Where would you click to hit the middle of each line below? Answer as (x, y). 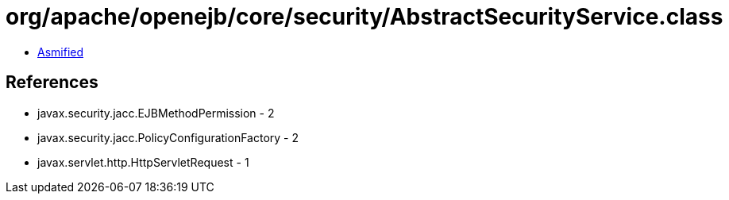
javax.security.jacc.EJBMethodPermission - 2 (156, 113)
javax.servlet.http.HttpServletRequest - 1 (143, 162)
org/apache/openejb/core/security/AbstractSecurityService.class (364, 17)
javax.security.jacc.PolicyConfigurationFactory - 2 (168, 137)
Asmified (61, 52)
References (52, 83)
